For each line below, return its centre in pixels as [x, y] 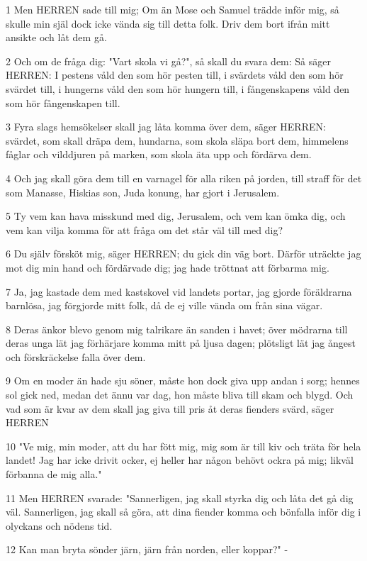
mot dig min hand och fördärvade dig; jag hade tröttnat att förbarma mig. [168, 267]
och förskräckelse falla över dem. [76, 356]
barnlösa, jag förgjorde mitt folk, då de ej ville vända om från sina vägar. [164, 305]
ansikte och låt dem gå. [56, 37]
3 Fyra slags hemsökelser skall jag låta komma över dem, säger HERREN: [166, 127]
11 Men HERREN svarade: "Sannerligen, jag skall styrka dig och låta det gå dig [180, 498]
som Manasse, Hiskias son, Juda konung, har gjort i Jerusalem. [143, 192]
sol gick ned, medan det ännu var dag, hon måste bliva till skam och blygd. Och [180, 395]
